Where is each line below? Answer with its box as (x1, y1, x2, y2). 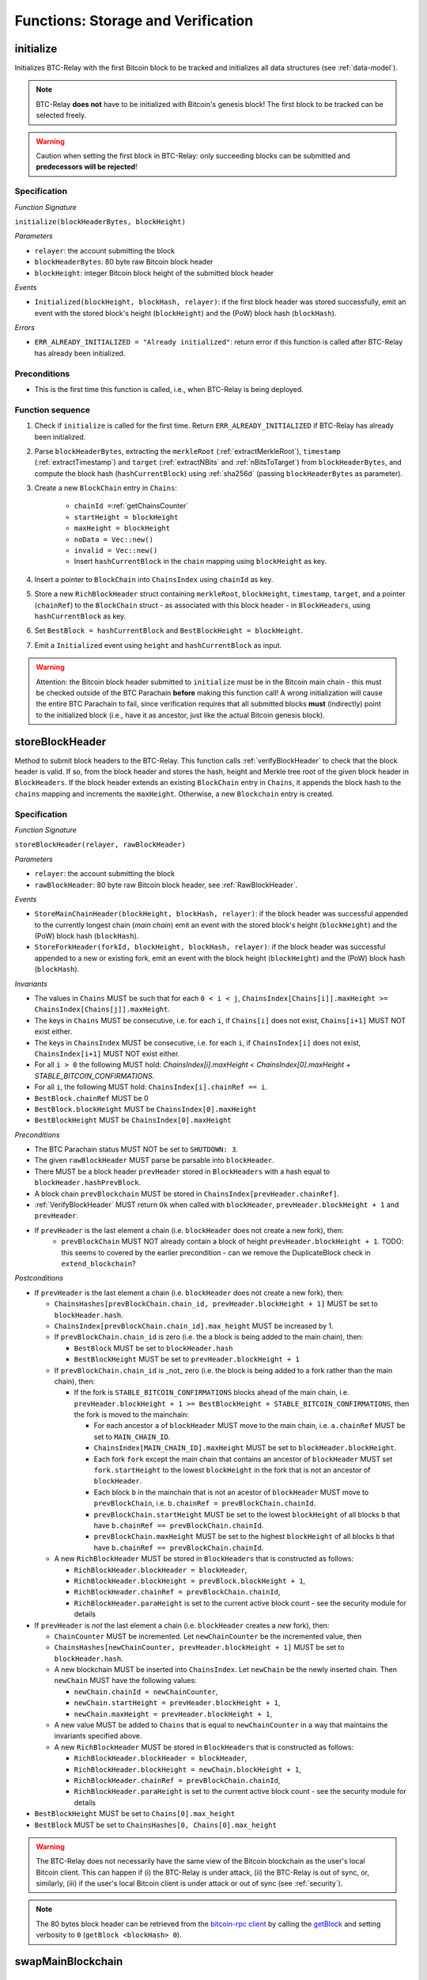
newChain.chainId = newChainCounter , (74, 1687, 218, 1696)
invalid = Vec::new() (74, 546, 158, 555)
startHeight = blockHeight (74, 512, 179, 522)
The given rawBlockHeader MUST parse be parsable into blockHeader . (34, 1156, 274, 1165)
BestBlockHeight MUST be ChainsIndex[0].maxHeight (34, 1115, 232, 1125)
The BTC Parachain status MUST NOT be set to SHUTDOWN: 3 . (34, 1144, 239, 1154)
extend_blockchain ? (61, 1259, 136, 1268)
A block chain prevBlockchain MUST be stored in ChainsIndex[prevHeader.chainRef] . (34, 1189, 340, 1198)
